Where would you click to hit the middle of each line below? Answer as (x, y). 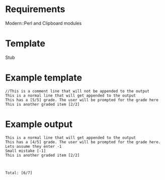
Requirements (35, 9)
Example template (44, 78)
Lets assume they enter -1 (33, 146)
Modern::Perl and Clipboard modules (44, 23)
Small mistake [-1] (26, 151)
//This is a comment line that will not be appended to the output (77, 91)
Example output (39, 124)
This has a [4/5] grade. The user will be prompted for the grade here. (83, 142)
